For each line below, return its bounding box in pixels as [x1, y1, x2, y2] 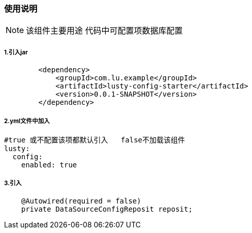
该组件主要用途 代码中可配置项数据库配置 [26, 25, 183, 36]
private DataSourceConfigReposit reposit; [21, 205, 193, 213]
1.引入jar [4, 48, 28, 56]
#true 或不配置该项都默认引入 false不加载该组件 [4, 135, 185, 144]
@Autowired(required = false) [21, 196, 141, 205]
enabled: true [21, 160, 77, 169]
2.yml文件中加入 [4, 117, 50, 125]
